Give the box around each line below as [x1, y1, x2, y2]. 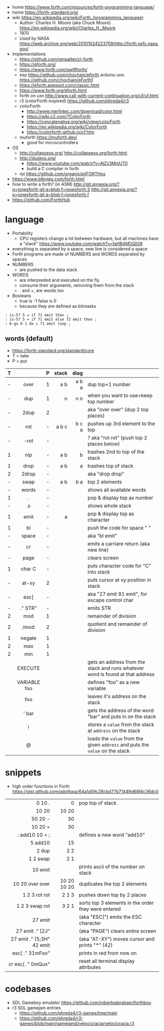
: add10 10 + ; [17, 831, 50, 838]
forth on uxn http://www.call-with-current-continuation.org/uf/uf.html [19, 93, 159, 99]
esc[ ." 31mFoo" [12, 950, 50, 956]
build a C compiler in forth [26, 166, 79, 171]
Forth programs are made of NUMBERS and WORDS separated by [12, 251, 145, 257]
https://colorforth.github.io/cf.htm [26, 129, 95, 135]
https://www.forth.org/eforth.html [19, 88, 87, 93]
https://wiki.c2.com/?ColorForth [26, 114, 91, 119]
